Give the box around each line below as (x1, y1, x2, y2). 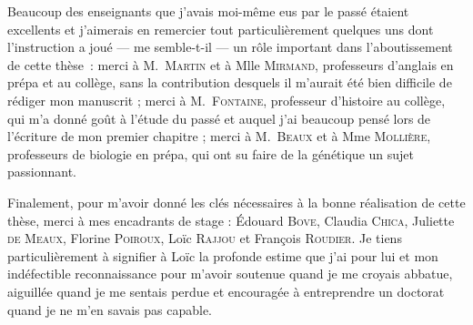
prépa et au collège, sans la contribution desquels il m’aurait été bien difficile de (7, 73, 452, 92)
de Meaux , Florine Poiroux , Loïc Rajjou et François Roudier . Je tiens (7, 229, 402, 248)
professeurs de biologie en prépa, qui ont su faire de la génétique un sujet (7, 144, 414, 163)
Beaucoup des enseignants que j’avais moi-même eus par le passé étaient (7, 2, 409, 20)
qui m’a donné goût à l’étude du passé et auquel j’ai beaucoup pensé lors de (7, 108, 431, 127)
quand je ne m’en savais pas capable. (7, 300, 212, 319)
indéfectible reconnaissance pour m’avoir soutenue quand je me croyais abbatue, (7, 264, 453, 283)
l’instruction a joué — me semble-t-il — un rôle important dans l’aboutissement (7, 37, 453, 56)
